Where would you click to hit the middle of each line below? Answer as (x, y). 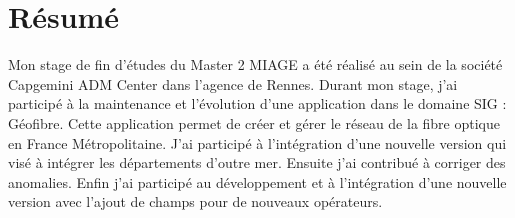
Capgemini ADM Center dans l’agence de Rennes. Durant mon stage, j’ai (233, 83)
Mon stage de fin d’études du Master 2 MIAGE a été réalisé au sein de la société (255, 64)
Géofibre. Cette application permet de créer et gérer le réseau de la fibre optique (254, 122)
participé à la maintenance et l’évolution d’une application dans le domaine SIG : (257, 103)
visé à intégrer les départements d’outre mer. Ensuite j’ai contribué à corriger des (257, 162)
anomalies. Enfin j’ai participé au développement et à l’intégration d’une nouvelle (257, 181)
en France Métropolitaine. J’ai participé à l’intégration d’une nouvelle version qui (257, 142)
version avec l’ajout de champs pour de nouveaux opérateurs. (195, 201)
